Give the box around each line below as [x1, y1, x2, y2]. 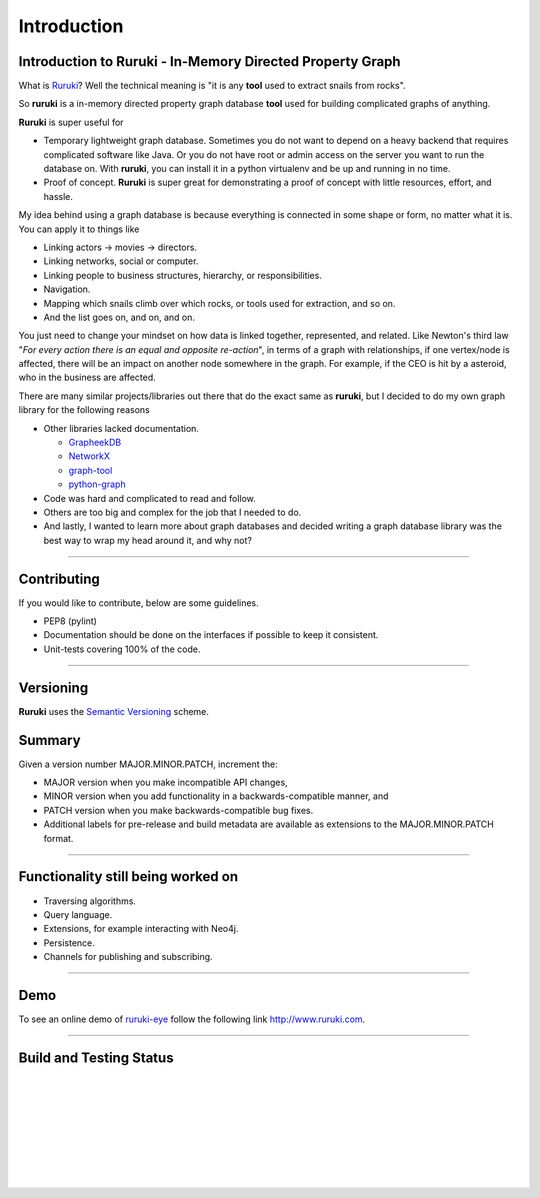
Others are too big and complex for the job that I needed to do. [43, 506, 302, 518]
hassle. [43, 190, 74, 202]
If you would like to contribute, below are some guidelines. [18, 596, 259, 609]
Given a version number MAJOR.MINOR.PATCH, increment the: [18, 758, 279, 770]
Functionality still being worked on [18, 868, 239, 885]
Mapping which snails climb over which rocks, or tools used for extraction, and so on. [43, 297, 396, 309]
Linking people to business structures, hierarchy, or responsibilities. [43, 269, 322, 281]
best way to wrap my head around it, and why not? [43, 534, 252, 546]
